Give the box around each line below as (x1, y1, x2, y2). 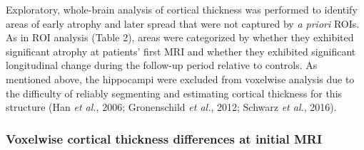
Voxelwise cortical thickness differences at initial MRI (6, 129, 323, 147)
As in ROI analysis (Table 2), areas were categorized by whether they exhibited (6, 30, 354, 45)
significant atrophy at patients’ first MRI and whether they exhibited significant (6, 43, 356, 58)
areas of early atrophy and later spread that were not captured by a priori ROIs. (6, 16, 360, 31)
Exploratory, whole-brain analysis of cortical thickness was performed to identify (6, 2, 358, 16)
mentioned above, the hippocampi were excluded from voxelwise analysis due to (6, 71, 355, 86)
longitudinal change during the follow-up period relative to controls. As (6, 58, 318, 73)
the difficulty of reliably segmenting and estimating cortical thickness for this (6, 85, 343, 100)
